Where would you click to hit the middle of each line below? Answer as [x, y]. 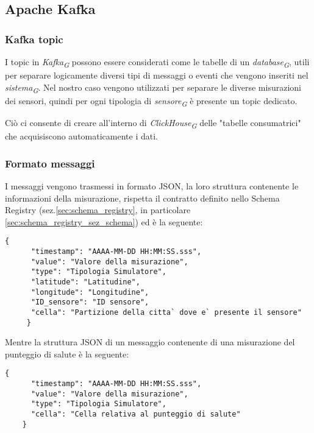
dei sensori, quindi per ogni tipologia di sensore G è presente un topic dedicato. [151, 101]
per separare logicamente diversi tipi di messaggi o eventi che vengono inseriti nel [157, 75]
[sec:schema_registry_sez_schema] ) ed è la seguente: [104, 221]
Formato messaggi [50, 163]
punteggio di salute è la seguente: [67, 354]
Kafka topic [34, 39]
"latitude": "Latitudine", [85, 282]
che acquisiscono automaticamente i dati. [81, 136]
